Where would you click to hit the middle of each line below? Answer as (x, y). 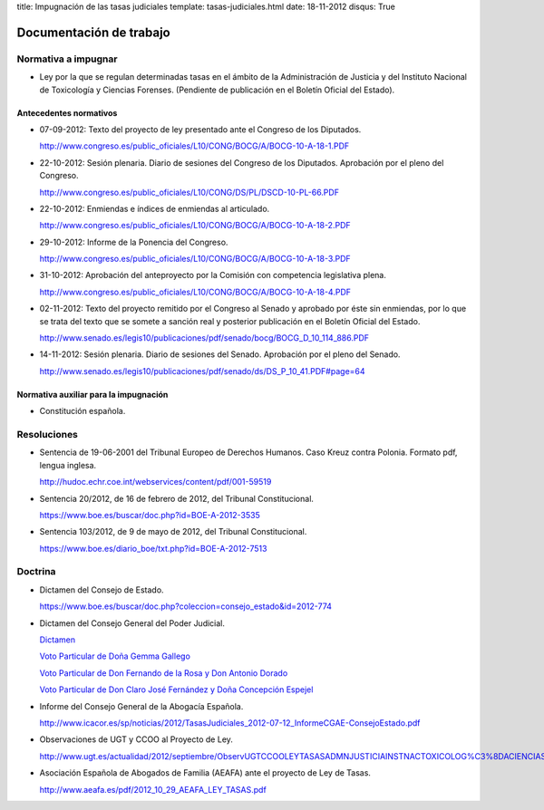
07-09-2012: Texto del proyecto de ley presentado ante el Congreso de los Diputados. (200, 129)
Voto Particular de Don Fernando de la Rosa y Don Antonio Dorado (164, 673)
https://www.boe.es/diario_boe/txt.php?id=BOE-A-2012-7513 (153, 548)
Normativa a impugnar (67, 59)
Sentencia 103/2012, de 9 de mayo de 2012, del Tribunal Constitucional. (173, 532)
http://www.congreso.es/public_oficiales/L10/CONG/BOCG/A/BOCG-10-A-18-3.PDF (195, 259)
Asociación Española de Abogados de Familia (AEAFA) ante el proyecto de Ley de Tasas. (205, 773)
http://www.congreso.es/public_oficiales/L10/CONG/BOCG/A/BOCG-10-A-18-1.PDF (194, 146)
